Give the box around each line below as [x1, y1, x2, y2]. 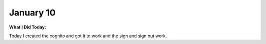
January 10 [9, 7, 56, 18]
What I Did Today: [9, 24, 46, 30]
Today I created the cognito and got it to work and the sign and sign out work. [9, 33, 167, 39]
